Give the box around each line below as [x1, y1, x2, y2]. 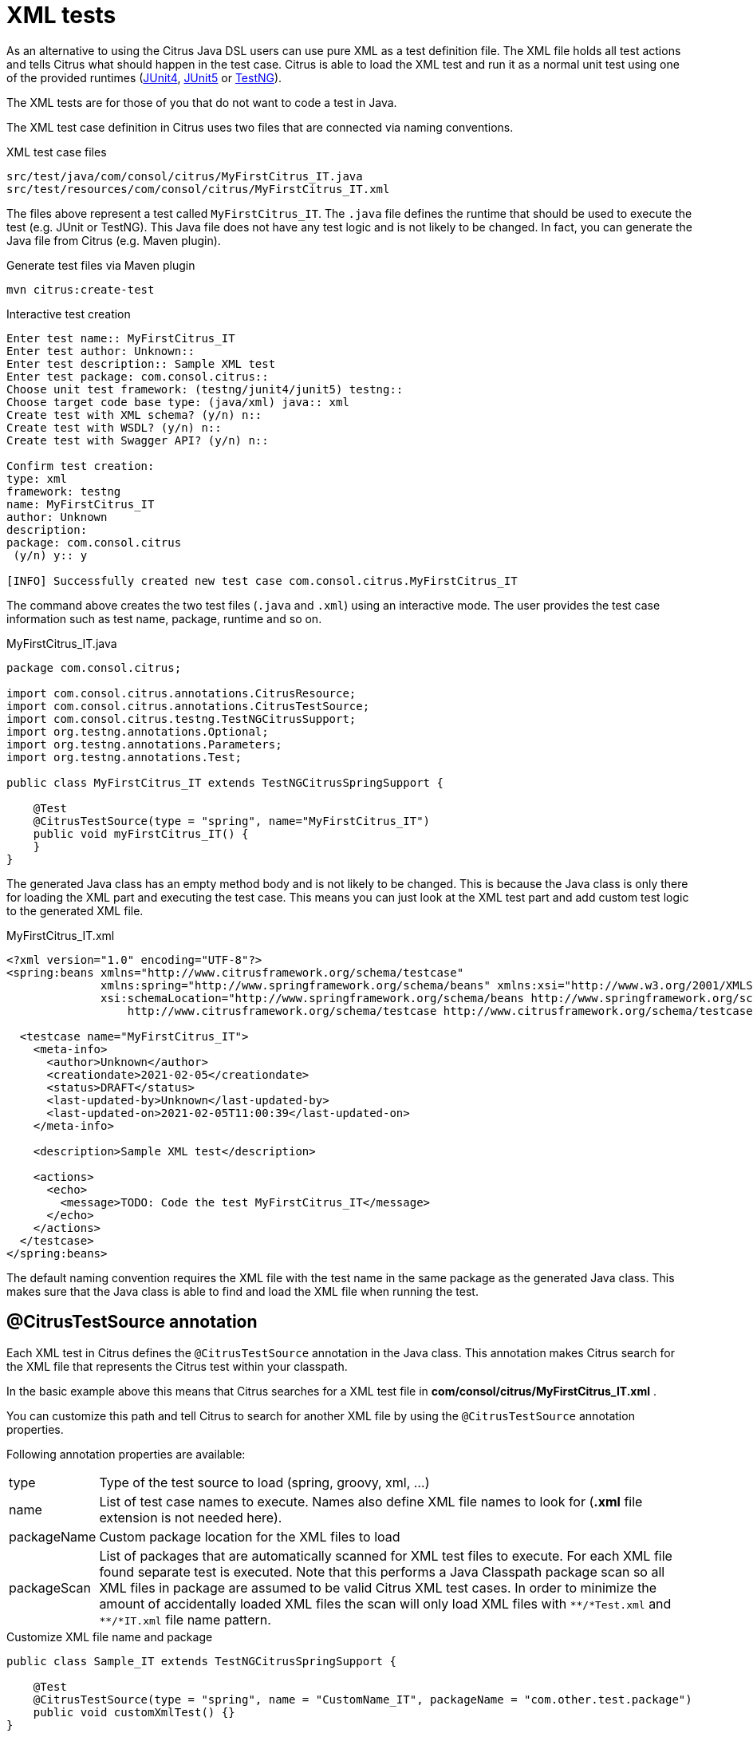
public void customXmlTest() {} [33, 1705, 235, 1719]
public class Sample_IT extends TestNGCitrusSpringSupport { [6, 1654, 396, 1668]
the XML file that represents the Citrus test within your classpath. [6, 1359, 348, 1373]
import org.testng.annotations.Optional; [6, 724, 269, 738]
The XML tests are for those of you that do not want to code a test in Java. [6, 95, 397, 109]
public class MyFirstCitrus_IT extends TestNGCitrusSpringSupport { [6, 776, 444, 789]
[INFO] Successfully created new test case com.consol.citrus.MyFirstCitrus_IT [6, 574, 518, 587]
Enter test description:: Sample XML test [6, 357, 276, 370]
